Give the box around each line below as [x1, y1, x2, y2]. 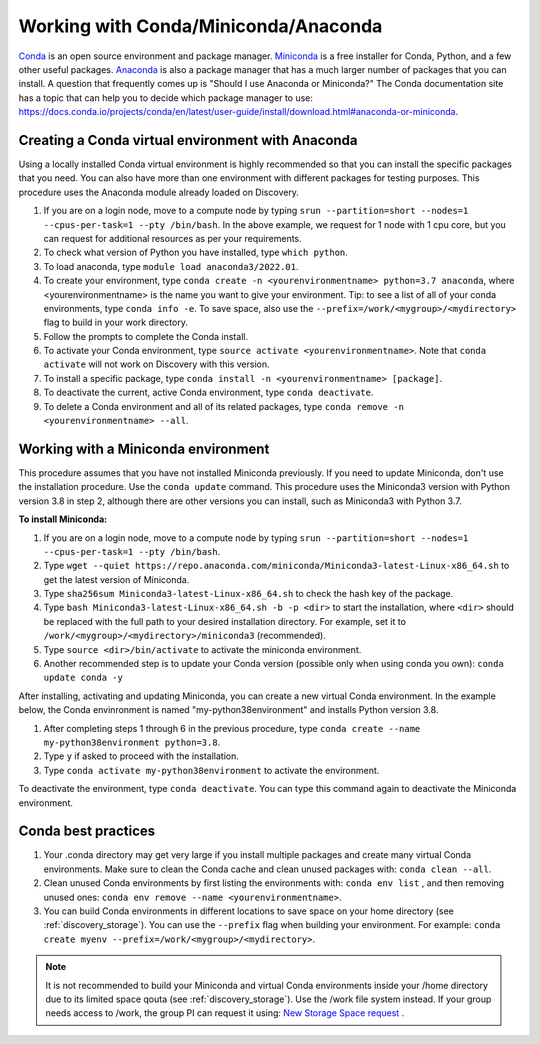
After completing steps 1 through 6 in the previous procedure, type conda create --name [43, 722, 421, 734]
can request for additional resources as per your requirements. [43, 232, 302, 244]
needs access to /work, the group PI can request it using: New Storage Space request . [45, 1007, 405, 1019]
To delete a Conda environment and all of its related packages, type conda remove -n [43, 400, 405, 412]
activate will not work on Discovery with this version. [43, 358, 270, 370]
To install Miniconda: [18, 513, 108, 525]
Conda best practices [18, 823, 156, 840]
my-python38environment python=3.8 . [43, 736, 221, 748]
